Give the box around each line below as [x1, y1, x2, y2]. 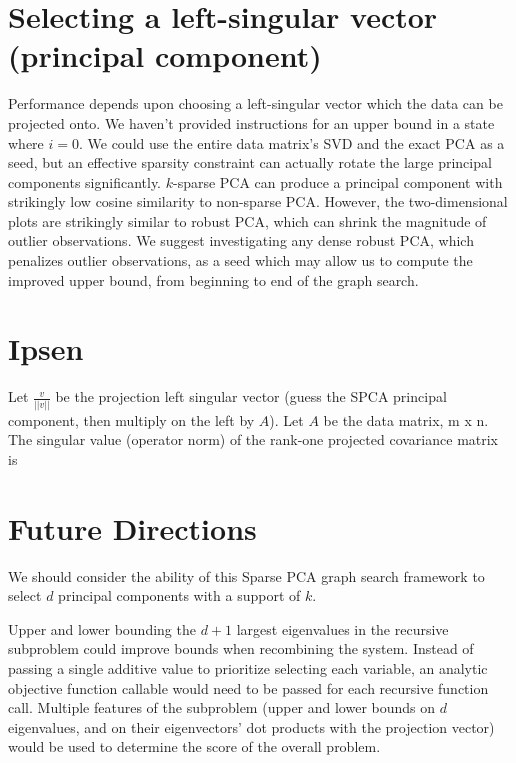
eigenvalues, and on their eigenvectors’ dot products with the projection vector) [8, 716, 495, 737]
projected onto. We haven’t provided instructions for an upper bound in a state [8, 112, 495, 133]
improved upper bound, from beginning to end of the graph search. [8, 269, 419, 290]
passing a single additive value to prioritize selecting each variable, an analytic [8, 657, 488, 678]
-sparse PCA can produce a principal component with [172, 171, 503, 192]
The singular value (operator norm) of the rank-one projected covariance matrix [8, 429, 499, 450]
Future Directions [8, 507, 257, 548]
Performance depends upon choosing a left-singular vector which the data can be [8, 93, 503, 114]
